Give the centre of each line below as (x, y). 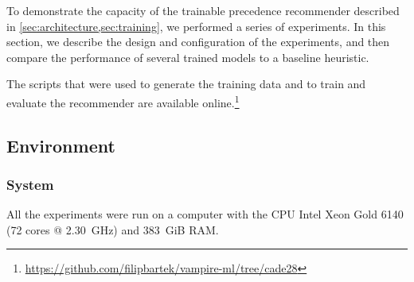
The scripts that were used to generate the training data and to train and (186, 84)
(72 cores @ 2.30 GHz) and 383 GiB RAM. (113, 229)
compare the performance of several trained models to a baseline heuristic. (188, 57)
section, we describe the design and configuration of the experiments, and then (198, 42)
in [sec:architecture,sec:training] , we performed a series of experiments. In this (196, 26)
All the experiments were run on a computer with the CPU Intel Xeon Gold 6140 (205, 214)
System (30, 184)
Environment (61, 145)
